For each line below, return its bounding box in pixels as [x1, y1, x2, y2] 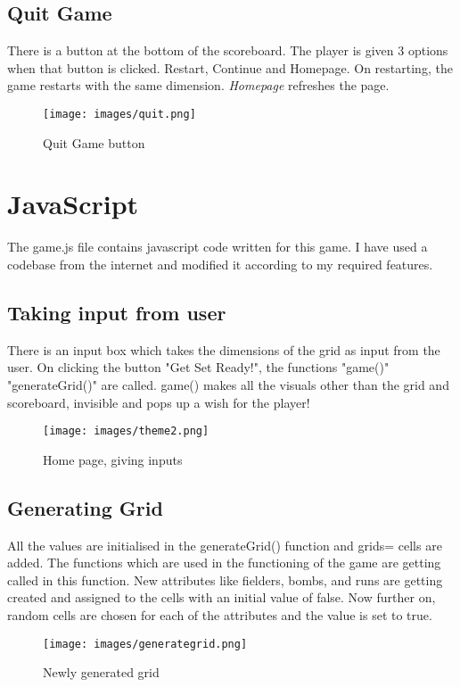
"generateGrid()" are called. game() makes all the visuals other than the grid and [7, 375, 449, 393]
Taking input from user [7, 298, 226, 326]
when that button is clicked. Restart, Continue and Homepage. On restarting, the [7, 58, 453, 77]
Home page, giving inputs [43, 450, 183, 468]
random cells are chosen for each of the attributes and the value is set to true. [7, 605, 432, 624]
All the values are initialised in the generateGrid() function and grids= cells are [7, 535, 442, 554]
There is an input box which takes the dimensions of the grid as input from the [7, 340, 440, 359]
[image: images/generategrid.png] [43, 637, 248, 650]
